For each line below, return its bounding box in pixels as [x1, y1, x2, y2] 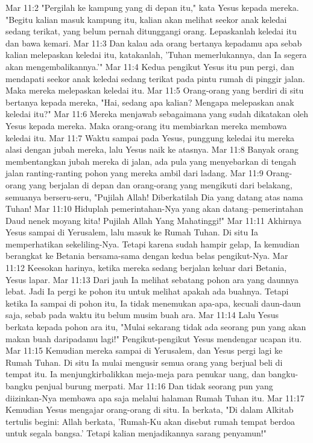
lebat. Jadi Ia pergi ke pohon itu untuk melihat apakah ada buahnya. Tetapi [5, 285, 289, 298]
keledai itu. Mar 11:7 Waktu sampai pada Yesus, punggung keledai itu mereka [5, 131, 295, 144]
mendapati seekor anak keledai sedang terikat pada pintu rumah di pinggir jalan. [5, 72, 305, 84]
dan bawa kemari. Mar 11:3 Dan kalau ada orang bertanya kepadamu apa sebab [5, 36, 302, 49]
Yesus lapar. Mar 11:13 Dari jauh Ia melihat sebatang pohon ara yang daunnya [5, 273, 299, 285]
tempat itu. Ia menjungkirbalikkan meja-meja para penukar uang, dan [5, 368, 266, 380]
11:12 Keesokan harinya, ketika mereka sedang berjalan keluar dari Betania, [5, 261, 287, 274]
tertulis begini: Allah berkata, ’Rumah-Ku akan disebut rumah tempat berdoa [5, 415, 296, 427]
